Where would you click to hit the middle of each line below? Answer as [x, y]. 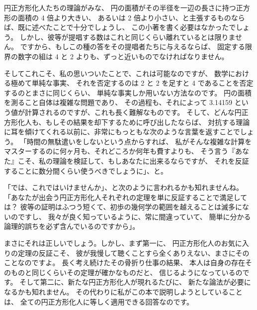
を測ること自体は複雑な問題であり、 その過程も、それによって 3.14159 [118, 102]
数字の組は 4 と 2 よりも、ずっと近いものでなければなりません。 [123, 56]
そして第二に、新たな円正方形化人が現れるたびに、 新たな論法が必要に [135, 282]
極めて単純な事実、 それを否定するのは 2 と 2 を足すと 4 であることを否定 [132, 83]
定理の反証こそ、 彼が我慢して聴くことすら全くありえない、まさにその [133, 253]
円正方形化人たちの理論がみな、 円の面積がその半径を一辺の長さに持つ [120, 7]
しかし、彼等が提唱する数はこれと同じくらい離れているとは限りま [127, 37]
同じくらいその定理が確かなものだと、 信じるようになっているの [137, 272]
